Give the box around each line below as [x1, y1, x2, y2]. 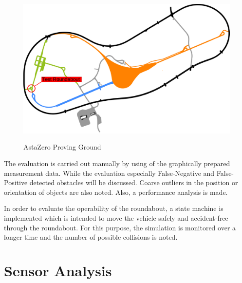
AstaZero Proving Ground [23, 142, 101, 152]
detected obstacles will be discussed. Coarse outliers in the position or [29, 177, 238, 188]
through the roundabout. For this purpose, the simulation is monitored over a [4, 222, 236, 232]
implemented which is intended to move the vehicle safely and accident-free [4, 212, 228, 223]
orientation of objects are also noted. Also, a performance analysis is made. [4, 187, 228, 197]
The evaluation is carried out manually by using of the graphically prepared [4, 158, 230, 169]
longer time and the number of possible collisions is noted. [4, 232, 178, 242]
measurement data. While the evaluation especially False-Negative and [4, 168, 215, 178]
